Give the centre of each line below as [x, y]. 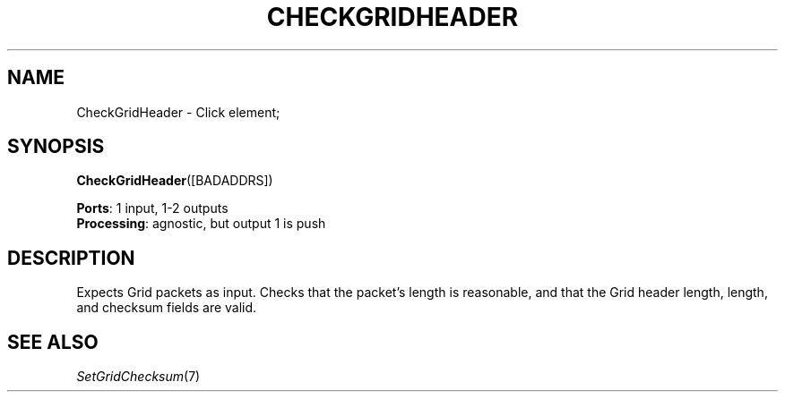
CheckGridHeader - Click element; [178, 112]
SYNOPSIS [56, 147]
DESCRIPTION [71, 258]
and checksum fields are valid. [167, 308]
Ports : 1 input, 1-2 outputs [152, 208]
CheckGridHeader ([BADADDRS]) [175, 181]
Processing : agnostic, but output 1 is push [201, 224]
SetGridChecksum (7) [138, 377]
